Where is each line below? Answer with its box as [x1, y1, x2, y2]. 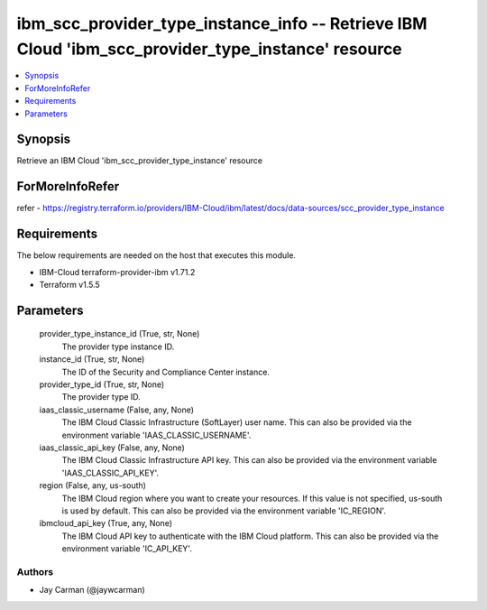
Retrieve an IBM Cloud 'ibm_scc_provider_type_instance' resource [16, 155, 263, 166]
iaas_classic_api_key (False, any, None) [39, 442, 185, 453]
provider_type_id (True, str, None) [39, 379, 165, 390]
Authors [16, 565, 54, 578]
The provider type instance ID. [61, 341, 175, 352]
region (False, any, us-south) [39, 480, 146, 491]
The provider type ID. [61, 392, 142, 402]
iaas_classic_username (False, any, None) [39, 404, 194, 415]
